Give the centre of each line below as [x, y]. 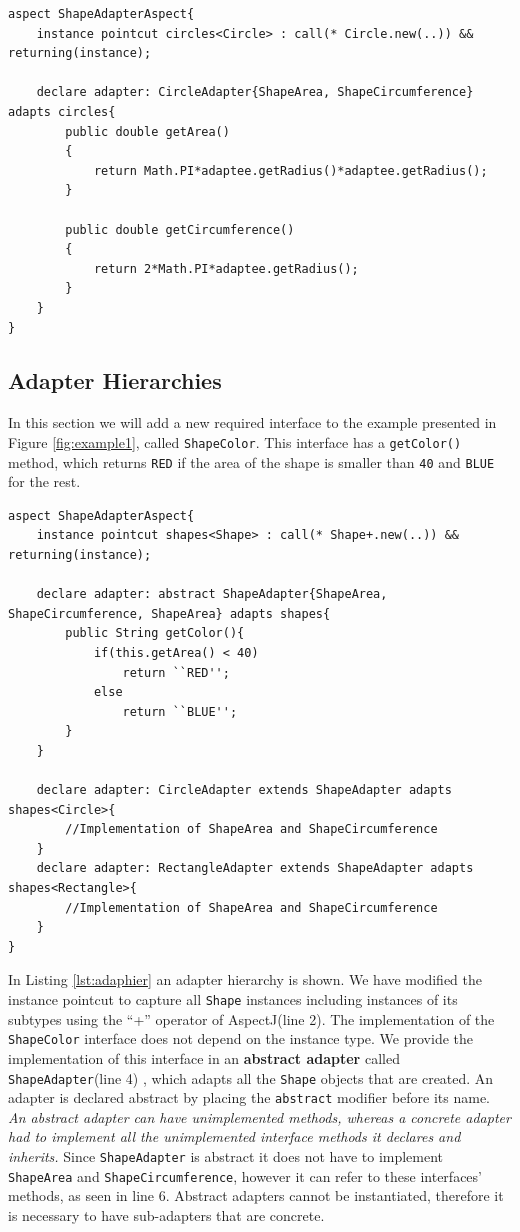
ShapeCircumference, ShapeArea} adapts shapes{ [169, 613]
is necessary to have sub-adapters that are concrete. [166, 1214]
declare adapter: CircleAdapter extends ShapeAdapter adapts [244, 790]
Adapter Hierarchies [115, 380]
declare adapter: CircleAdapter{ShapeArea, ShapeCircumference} [255, 92]
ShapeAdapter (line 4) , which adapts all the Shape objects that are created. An [251, 1077]
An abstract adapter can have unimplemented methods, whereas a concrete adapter [259, 1116]
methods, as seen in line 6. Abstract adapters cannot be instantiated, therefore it [256, 1195]
